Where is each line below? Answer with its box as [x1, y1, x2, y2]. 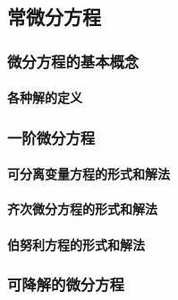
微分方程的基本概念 [7, 49, 140, 72]
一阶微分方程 [7, 126, 96, 148]
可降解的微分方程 [7, 273, 124, 296]
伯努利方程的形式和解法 [7, 234, 145, 253]
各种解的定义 [7, 88, 82, 107]
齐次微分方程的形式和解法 [7, 199, 157, 218]
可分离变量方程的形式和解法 [7, 164, 170, 183]
